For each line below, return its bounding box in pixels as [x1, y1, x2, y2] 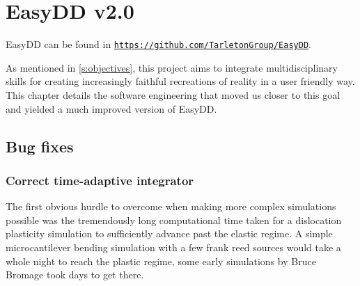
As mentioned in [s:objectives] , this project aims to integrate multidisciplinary [6, 60, 338, 74]
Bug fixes [6, 135, 74, 157]
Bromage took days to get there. [6, 267, 144, 282]
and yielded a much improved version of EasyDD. [6, 101, 217, 116]
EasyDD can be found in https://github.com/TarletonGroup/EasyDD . [6, 37, 311, 51]
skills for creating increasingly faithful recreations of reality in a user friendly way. [6, 74, 355, 88]
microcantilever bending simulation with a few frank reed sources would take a [6, 239, 341, 254]
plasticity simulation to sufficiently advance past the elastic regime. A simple [6, 226, 333, 241]
